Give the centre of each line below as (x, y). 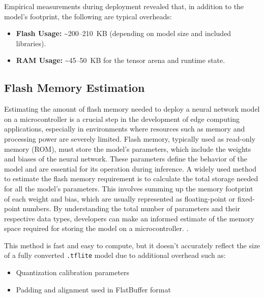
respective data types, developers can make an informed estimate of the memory (129, 218)
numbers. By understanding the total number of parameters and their (131, 208)
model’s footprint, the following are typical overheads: (88, 16)
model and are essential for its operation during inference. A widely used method (130, 168)
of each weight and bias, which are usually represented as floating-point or (120, 198)
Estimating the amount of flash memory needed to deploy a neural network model (132, 109)
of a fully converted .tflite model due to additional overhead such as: (115, 255)
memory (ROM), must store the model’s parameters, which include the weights (128, 148)
